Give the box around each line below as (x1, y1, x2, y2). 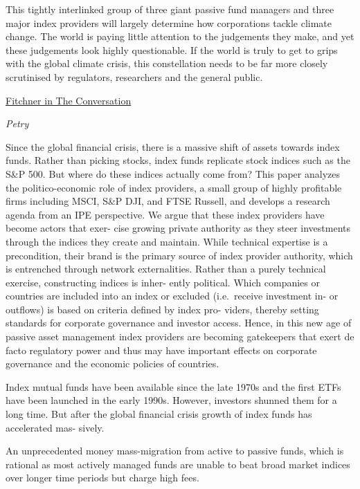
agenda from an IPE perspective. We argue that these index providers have (6, 207, 325, 221)
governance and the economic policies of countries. (6, 356, 219, 371)
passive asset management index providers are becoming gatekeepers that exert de (6, 329, 354, 344)
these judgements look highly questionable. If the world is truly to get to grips (6, 42, 338, 57)
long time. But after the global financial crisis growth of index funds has (6, 407, 312, 421)
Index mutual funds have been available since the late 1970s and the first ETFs (6, 379, 341, 394)
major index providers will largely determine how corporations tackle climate (6, 15, 332, 30)
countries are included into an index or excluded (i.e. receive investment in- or (6, 288, 339, 303)
